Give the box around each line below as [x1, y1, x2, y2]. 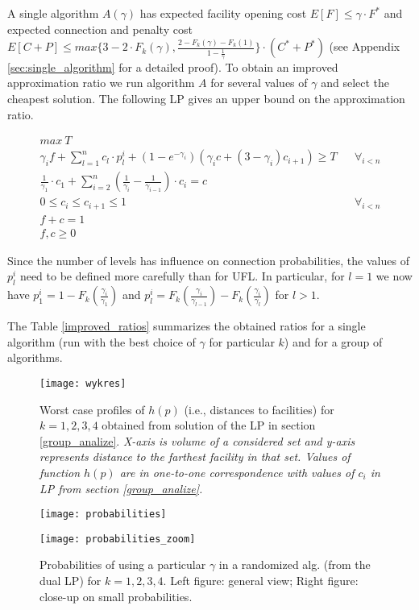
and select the [321, 74, 390, 91]
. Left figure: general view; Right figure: [163, 572, 359, 589]
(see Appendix [329, 38, 400, 55]
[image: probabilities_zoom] [39, 533, 196, 545]
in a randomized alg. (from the [218, 556, 371, 573]
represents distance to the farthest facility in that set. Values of [39, 448, 351, 465]
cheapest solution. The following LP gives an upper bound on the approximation [7, 89, 405, 106]
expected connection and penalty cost [7, 20, 193, 37]
